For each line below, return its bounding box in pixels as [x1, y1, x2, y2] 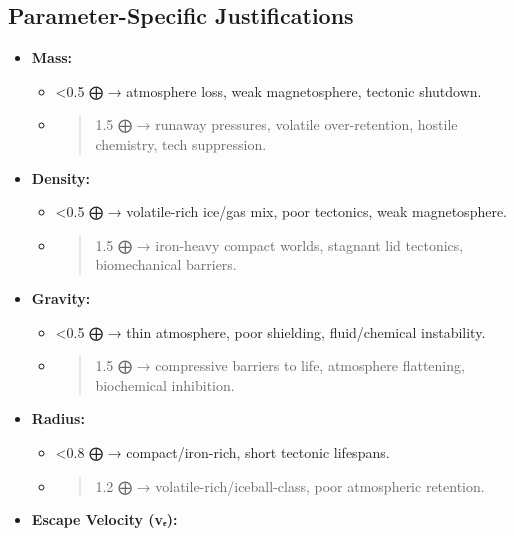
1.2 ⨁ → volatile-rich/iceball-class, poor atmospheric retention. [95, 475, 485, 496]
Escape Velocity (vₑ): [31, 509, 178, 530]
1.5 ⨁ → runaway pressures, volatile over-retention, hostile [95, 114, 458, 135]
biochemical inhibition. [95, 374, 235, 395]
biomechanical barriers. [95, 254, 237, 275]
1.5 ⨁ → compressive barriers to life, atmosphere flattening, [95, 355, 465, 376]
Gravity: [31, 287, 91, 308]
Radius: [31, 408, 85, 429]
